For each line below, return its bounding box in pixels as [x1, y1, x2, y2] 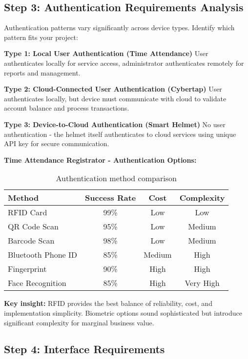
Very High [185, 277, 220, 289]
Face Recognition [8, 277, 66, 289]
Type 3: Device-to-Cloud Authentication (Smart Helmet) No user [4, 119, 226, 129]
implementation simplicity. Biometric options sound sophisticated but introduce [4, 307, 242, 318]
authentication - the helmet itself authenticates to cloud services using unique [4, 129, 236, 139]
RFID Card [8, 207, 47, 218]
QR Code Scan [8, 221, 59, 232]
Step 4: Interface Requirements [4, 341, 165, 356]
